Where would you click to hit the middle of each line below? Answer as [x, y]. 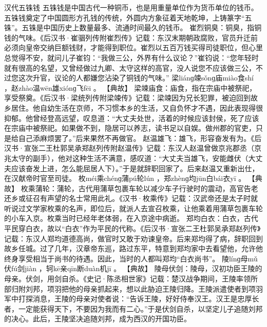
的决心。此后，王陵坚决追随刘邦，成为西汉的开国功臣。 [98, 319]
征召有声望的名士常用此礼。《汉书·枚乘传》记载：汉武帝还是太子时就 [141, 198]
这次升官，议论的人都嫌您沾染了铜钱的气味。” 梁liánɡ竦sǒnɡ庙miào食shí [136, 78]
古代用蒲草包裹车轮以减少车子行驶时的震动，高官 [161, 188]
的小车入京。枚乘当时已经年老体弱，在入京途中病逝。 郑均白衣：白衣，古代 [131, 218]
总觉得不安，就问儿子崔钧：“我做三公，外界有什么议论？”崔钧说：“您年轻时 [131, 57]
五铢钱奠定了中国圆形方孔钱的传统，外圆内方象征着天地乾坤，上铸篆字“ [125, 17]
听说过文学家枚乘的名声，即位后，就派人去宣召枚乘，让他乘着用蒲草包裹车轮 [133, 208]
